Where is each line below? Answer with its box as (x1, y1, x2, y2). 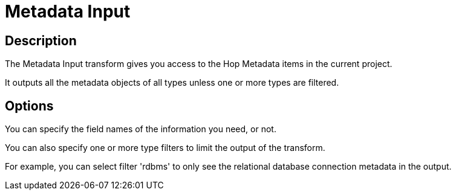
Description (5, 33, 77, 48)
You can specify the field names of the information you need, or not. (5, 124, 276, 135)
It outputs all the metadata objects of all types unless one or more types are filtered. (5, 77, 339, 88)
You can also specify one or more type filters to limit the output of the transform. (5, 142, 325, 153)
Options (5, 98, 54, 113)
